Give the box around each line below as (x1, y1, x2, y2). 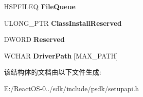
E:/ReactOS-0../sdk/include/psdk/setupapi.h (4, 83, 139, 93)
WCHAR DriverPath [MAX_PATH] (4, 50, 118, 60)
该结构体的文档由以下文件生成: (4, 67, 101, 77)
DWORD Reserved (4, 34, 65, 44)
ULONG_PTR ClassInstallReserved (4, 18, 122, 28)
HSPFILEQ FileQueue (4, 1, 76, 11)
